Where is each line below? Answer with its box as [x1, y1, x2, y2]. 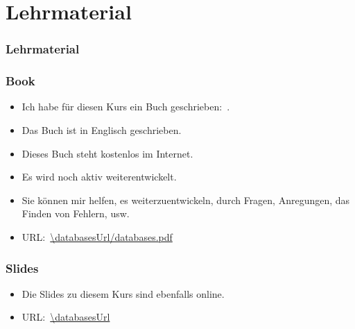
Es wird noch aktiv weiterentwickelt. [21, 169, 177, 184]
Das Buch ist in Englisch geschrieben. [21, 123, 182, 137]
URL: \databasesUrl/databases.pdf [21, 230, 173, 244]
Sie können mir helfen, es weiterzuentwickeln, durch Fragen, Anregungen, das [21, 192, 350, 207]
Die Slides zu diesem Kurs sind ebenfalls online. [21, 286, 225, 301]
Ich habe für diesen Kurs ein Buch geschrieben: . [21, 99, 230, 114]
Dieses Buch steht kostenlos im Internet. [21, 146, 193, 160]
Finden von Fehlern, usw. [21, 206, 130, 221]
